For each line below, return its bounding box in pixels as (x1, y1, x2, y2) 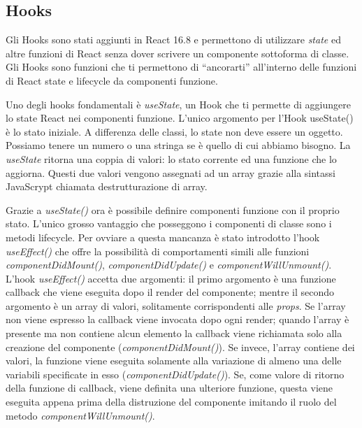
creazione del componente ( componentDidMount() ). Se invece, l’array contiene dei (6, 339, 355, 354)
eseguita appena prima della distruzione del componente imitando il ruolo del (6, 394, 337, 409)
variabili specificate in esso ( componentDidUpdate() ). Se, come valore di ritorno (6, 366, 345, 381)
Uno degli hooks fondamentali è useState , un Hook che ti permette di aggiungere (6, 97, 351, 111)
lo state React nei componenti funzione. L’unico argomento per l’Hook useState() (6, 110, 354, 125)
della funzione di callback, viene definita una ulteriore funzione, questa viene (6, 380, 333, 395)
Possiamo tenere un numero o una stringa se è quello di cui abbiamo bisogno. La (6, 138, 351, 152)
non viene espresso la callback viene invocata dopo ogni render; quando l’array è (6, 312, 349, 327)
